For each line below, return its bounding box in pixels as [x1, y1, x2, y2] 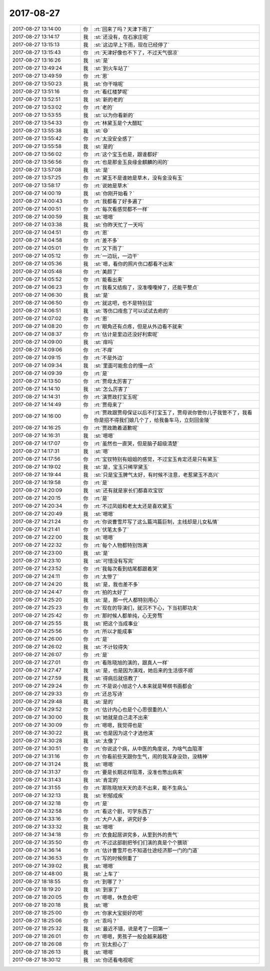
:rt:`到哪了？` [94, 878, 124, 885]
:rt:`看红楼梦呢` [94, 88, 129, 95]
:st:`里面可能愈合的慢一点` [94, 362, 155, 369]
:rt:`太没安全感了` [94, 135, 134, 142]
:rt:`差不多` [94, 237, 119, 244]
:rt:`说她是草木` [94, 182, 129, 189]
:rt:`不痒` [94, 346, 114, 353]
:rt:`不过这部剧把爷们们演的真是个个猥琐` [94, 839, 189, 846]
